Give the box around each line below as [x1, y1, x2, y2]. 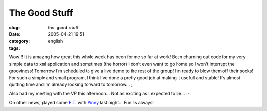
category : [9, 38, 30, 44]
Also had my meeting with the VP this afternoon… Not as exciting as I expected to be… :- [9, 91, 190, 97]
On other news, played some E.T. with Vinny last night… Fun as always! [9, 100, 154, 106]
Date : [9, 31, 21, 37]
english [48, 38, 63, 44]
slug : [9, 25, 20, 30]
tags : [9, 45, 20, 51]
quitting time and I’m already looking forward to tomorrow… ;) [9, 82, 134, 87]
